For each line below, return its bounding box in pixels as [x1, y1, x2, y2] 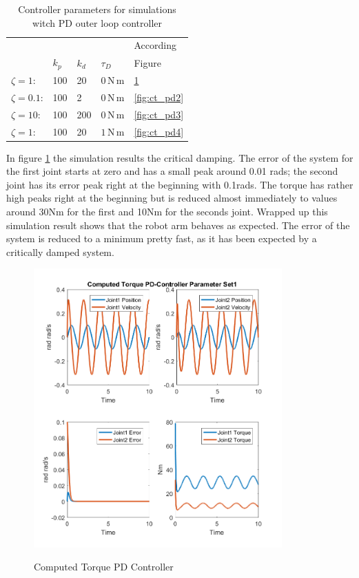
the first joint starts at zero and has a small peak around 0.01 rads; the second [6, 164, 338, 178]
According [134, 38, 176, 52]
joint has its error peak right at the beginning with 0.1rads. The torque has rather [6, 177, 353, 191]
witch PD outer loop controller [32, 15, 162, 30]
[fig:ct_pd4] [134, 124, 184, 138]
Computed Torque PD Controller [34, 559, 174, 574]
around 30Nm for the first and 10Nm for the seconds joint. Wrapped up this [6, 204, 328, 218]
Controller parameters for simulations [18, 2, 176, 16]
